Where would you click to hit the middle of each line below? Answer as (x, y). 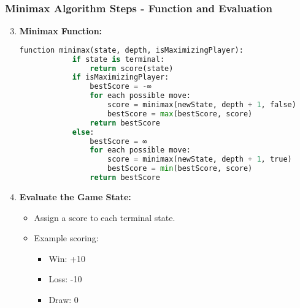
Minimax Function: (61, 31)
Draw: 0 (63, 299)
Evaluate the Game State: (75, 196)
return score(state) (132, 68)
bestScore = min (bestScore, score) (180, 169)
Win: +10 (67, 258)
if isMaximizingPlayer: (121, 77)
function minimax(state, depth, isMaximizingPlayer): (131, 50)
